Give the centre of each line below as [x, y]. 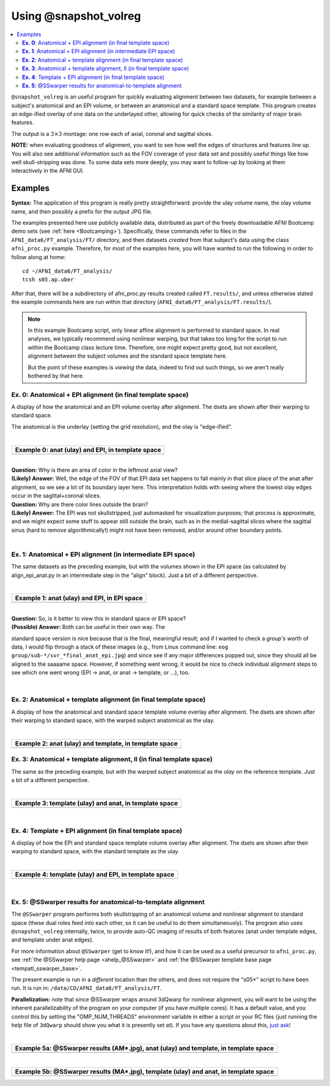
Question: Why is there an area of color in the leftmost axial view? [94, 470]
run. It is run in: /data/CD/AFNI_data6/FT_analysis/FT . [86, 988]
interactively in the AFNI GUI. [48, 171]
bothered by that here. [56, 375]
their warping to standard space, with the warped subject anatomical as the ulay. [113, 720]
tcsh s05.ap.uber [48, 280]
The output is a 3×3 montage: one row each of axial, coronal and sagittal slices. [112, 134]
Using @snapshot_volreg [76, 16]
